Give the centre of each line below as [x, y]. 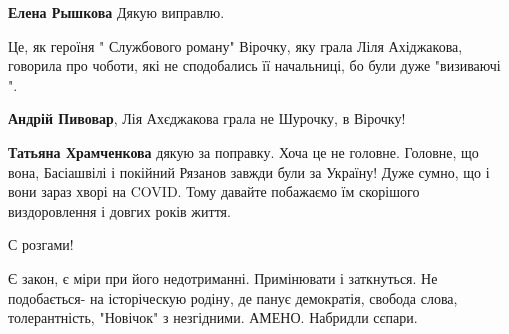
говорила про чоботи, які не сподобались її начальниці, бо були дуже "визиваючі [254, 65]
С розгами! [41, 244]
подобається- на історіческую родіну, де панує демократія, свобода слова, [233, 297]
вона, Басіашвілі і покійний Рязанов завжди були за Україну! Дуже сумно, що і [249, 171]
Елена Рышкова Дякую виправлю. [116, 12]
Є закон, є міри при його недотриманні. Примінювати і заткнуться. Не [223, 277]
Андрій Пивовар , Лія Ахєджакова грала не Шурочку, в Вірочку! [207, 118]
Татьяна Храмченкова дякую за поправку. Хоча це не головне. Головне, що [243, 151]
